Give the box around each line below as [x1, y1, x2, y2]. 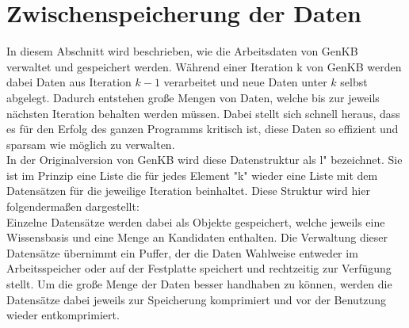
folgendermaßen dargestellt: [6, 198, 140, 215]
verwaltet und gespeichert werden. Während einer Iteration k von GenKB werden [6, 58, 402, 74]
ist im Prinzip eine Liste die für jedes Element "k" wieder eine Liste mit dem [6, 166, 378, 183]
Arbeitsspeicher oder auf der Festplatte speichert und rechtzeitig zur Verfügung [6, 260, 392, 277]
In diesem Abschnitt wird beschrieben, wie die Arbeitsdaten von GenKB [6, 43, 358, 59]
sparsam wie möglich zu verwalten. [6, 135, 175, 152]
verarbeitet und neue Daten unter [163, 74, 327, 90]
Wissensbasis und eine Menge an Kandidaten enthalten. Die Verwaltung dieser [6, 229, 388, 246]
